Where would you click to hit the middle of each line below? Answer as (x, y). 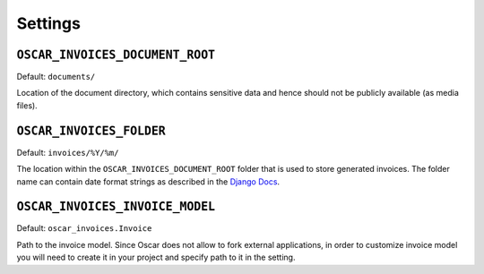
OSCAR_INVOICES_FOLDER (91, 131)
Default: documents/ (56, 77)
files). (27, 105)
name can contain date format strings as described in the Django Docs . (148, 181)
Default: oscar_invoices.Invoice (84, 228)
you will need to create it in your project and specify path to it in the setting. (156, 257)
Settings (48, 23)
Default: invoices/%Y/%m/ (68, 152)
